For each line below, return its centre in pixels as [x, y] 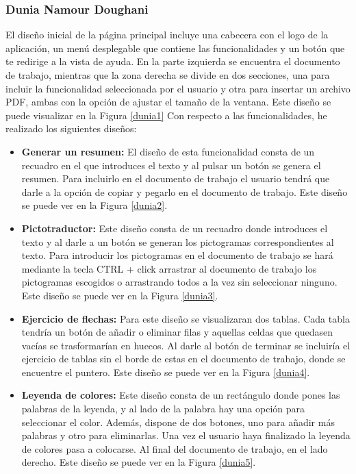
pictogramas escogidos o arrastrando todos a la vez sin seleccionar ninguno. [179, 282]
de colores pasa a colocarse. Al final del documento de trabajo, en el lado [175, 448]
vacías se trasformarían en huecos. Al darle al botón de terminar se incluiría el [186, 345]
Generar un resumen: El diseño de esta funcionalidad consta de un [168, 151]
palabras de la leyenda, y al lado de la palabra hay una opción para [163, 409]
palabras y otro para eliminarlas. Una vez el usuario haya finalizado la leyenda [186, 435]
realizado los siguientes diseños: [71, 128]
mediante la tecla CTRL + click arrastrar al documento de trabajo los [169, 268]
